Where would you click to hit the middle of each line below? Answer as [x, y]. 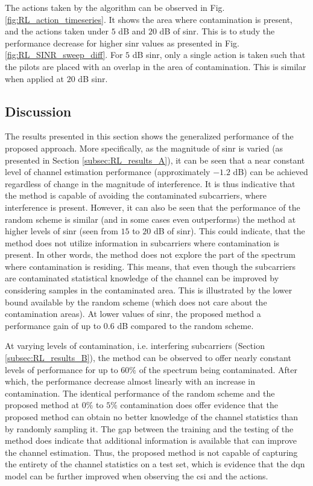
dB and [132, 31]
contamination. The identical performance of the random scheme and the [140, 393]
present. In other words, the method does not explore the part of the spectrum [150, 254]
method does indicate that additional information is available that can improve [151, 440]
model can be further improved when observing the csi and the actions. [137, 475]
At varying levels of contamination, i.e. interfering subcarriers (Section [135, 346]
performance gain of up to [53, 325]
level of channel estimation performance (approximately [108, 172]
